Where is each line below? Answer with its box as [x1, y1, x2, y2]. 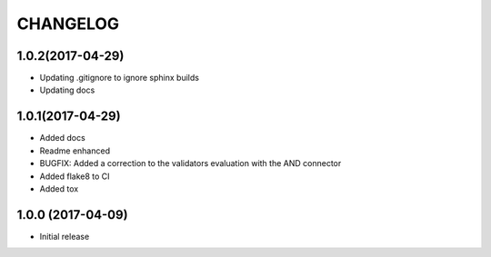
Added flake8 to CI [39, 171, 110, 182]
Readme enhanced [39, 145, 111, 156]
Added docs [39, 133, 85, 143]
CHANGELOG [16, 14, 120, 34]
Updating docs [39, 84, 95, 95]
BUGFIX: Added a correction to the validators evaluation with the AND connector [39, 158, 342, 169]
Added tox [39, 183, 79, 194]
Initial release [39, 231, 90, 242]
